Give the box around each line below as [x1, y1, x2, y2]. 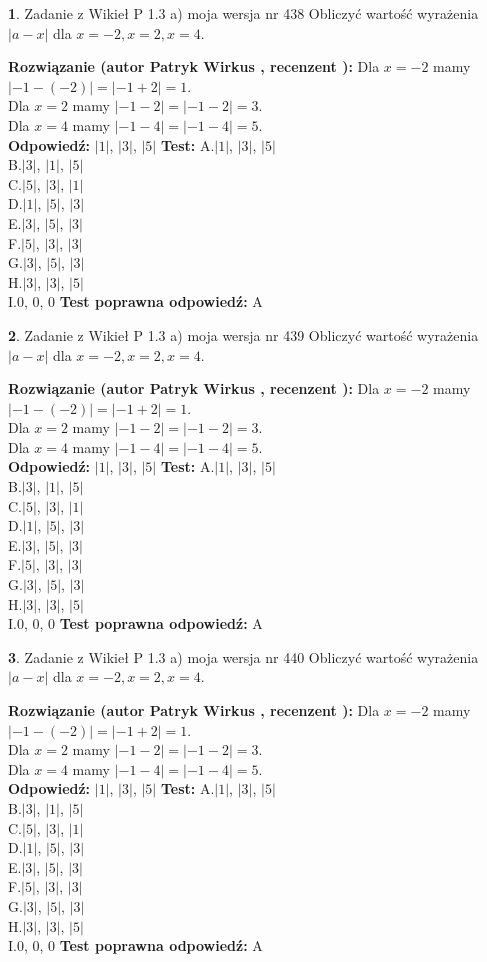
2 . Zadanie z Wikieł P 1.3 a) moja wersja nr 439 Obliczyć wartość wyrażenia [8, 324, 479, 345]
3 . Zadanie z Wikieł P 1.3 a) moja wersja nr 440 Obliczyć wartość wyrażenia [8, 646, 479, 667]
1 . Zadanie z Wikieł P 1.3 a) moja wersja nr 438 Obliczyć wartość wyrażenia [8, 3, 479, 23]
